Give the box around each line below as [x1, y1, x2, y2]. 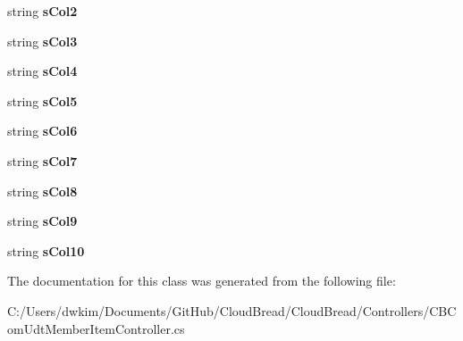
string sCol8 [7, 181, 78, 200]
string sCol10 [7, 241, 85, 260]
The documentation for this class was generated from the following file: [7, 271, 396, 290]
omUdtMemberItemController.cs [7, 319, 185, 337]
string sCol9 [7, 212, 78, 230]
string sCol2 [7, 2, 78, 20]
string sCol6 [7, 121, 78, 140]
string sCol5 [7, 91, 78, 110]
